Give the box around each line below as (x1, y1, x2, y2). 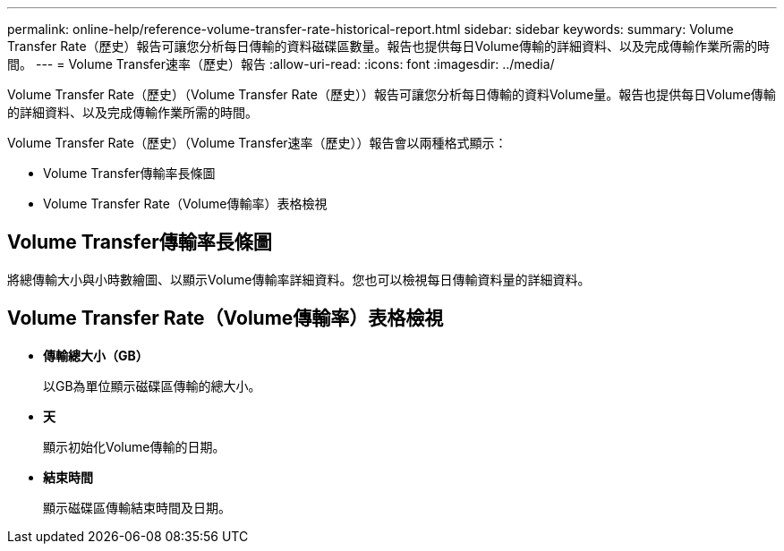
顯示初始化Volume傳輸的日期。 (43, 438, 226, 454)
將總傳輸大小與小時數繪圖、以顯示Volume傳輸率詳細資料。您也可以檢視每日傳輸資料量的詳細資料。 (7, 271, 591, 287)
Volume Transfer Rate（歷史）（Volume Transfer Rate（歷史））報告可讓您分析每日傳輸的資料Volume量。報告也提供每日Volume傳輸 (7, 87, 776, 102)
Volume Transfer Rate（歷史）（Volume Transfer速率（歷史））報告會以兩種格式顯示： (7, 135, 507, 150)
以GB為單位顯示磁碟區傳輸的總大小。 (43, 377, 261, 394)
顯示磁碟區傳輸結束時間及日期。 (43, 499, 231, 515)
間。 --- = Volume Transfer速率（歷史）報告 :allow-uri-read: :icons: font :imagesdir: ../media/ (7, 56, 555, 72)
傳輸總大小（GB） (43, 347, 149, 363)
